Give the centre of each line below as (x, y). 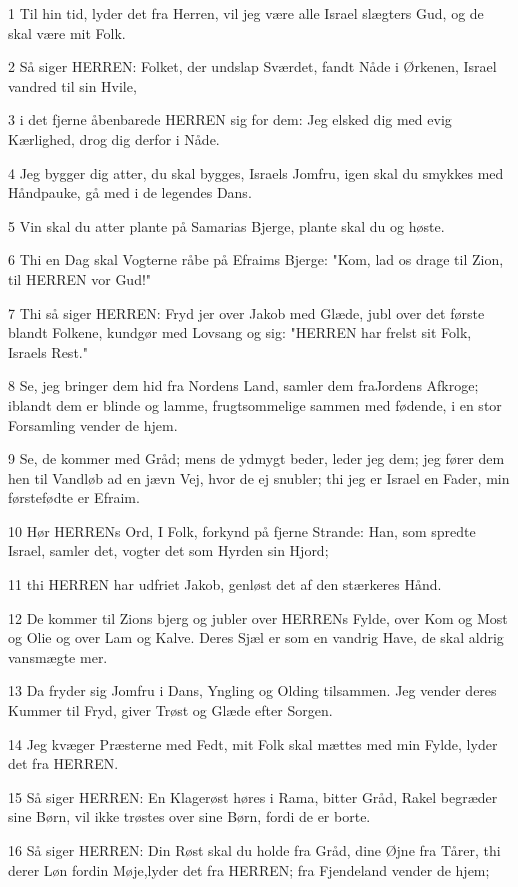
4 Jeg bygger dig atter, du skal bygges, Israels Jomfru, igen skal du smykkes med (256, 172)
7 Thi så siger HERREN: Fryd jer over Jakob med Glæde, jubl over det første (246, 312)
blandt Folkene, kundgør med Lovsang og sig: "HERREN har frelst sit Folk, (240, 332)
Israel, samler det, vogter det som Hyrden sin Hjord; (168, 550)
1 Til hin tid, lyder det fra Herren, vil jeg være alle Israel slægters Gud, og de (246, 13)
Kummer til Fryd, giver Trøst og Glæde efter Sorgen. (170, 710)
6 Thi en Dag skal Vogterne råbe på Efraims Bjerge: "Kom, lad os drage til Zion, (256, 259)
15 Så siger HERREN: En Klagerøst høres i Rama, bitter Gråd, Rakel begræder (253, 796)
